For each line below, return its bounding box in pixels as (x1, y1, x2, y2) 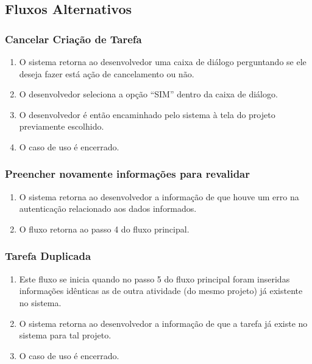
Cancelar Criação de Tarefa (5, 31, 142, 46)
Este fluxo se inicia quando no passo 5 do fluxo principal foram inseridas (19, 272, 290, 285)
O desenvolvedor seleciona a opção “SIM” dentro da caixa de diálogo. (19, 88, 278, 100)
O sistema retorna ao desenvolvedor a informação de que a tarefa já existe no (19, 317, 308, 329)
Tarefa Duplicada (5, 248, 91, 264)
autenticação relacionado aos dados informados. (19, 202, 197, 215)
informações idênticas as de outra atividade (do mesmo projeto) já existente (19, 284, 303, 297)
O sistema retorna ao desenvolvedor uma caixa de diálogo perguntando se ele (19, 55, 307, 68)
